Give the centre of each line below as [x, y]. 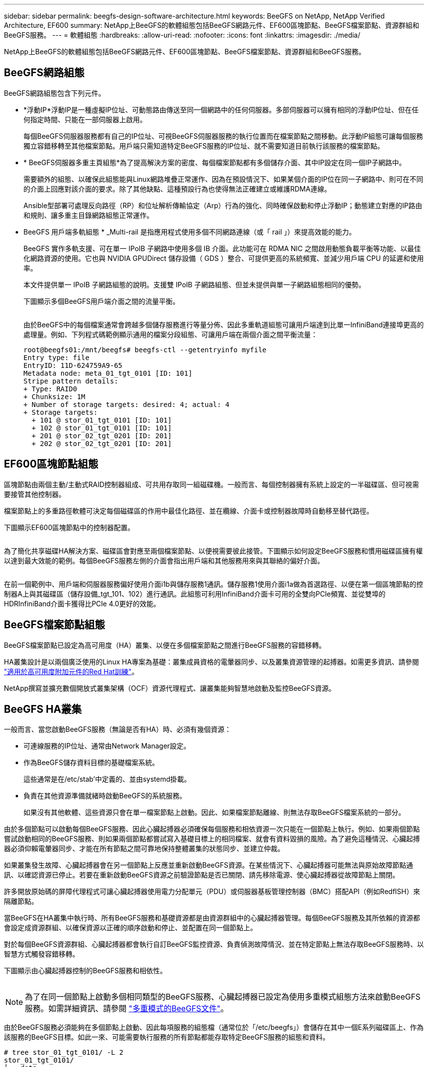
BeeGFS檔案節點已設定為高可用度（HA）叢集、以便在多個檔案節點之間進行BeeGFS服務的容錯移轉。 [165, 645]
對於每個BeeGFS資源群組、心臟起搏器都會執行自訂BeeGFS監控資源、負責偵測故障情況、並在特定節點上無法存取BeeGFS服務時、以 [214, 944]
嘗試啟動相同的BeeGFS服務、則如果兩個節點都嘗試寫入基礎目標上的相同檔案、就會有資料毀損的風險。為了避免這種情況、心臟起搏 [212, 839]
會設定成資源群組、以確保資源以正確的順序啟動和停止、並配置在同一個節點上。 [130, 928]
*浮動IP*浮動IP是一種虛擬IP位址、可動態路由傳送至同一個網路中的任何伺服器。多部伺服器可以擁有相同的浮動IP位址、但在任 [221, 109]
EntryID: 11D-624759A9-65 [73, 365]
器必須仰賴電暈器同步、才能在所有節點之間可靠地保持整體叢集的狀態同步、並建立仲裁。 [144, 849]
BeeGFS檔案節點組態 [54, 625]
